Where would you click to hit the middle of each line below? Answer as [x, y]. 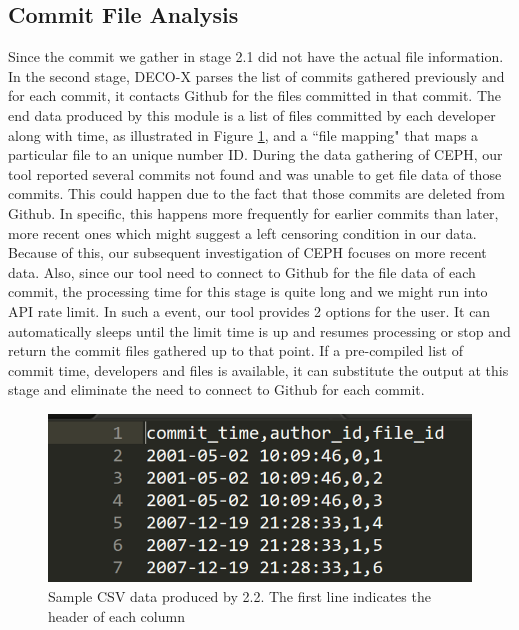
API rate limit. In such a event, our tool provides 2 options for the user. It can [249, 310]
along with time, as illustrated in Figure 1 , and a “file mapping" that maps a [243, 134]
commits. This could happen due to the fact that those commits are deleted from [256, 193]
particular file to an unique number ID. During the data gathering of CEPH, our [255, 154]
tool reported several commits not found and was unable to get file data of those [255, 173]
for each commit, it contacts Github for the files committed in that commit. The [255, 95]
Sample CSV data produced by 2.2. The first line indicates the [239, 595]
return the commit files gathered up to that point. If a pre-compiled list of [235, 350]
